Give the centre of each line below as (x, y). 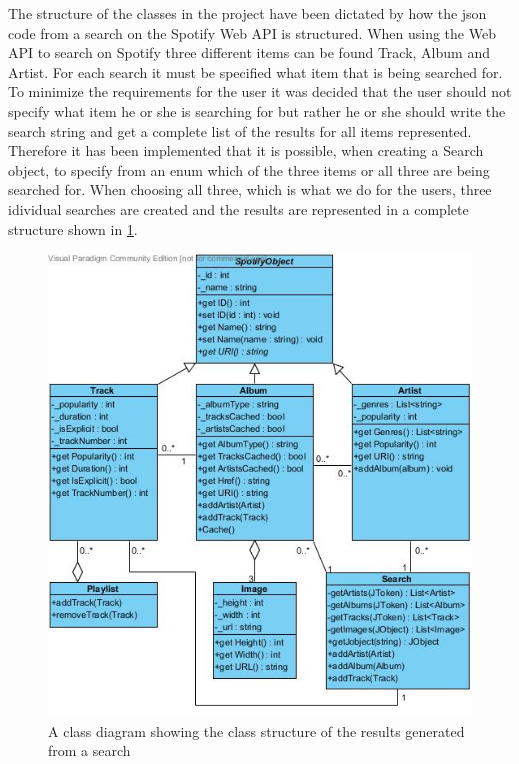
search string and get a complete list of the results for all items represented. (240, 130)
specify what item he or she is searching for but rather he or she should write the (257, 110)
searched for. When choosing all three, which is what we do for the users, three (250, 189)
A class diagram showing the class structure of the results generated (256, 730)
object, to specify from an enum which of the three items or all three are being (249, 169)
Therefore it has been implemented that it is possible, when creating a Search (246, 150)
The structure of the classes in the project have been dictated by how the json (247, 13)
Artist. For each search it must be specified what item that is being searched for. (255, 71)
